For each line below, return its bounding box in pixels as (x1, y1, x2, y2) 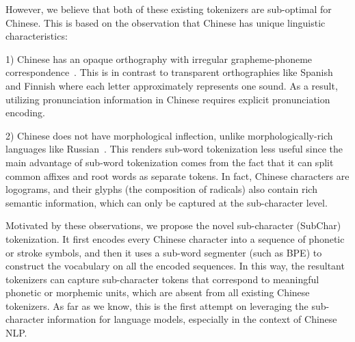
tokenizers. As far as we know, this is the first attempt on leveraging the (5, 298, 308, 313)
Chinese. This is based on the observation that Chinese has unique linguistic (5, 15, 326, 29)
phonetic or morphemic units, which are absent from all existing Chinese (5, 285, 310, 300)
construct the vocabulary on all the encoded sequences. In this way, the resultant (5, 259, 345, 273)
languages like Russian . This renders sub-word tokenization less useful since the (5, 142, 343, 156)
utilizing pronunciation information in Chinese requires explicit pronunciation (5, 92, 330, 106)
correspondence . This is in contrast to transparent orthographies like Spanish (5, 65, 333, 79)
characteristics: (5, 29, 68, 43)
